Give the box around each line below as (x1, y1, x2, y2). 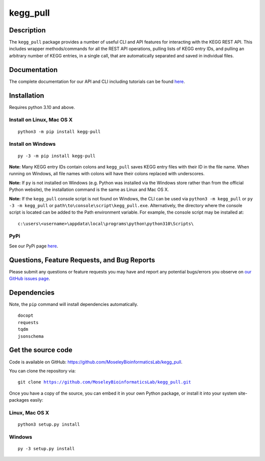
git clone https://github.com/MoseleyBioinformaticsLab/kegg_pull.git (18, 380, 191, 385)
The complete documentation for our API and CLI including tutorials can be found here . (9, 79, 185, 84)
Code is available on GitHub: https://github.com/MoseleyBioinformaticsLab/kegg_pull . (9, 359, 183, 365)
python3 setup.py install (18, 422, 80, 427)
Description (9, 26, 46, 34)
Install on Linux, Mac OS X (9, 116, 73, 123)
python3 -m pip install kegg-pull (18, 129, 101, 135)
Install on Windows (9, 140, 56, 147)
